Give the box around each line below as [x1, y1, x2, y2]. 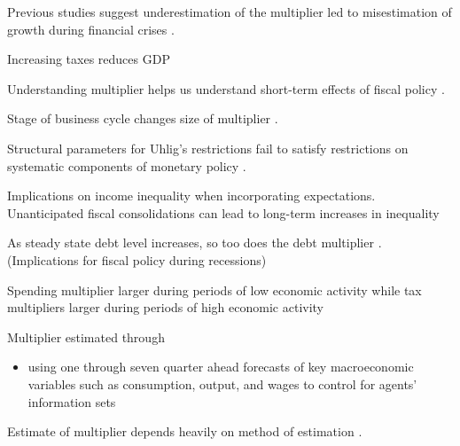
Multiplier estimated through [7, 327, 165, 346]
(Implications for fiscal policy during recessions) [7, 250, 267, 269]
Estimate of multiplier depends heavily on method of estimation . [7, 422, 363, 441]
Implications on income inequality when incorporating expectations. [7, 186, 376, 205]
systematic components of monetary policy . [7, 156, 246, 175]
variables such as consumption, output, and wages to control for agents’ [27, 374, 417, 393]
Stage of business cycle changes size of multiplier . [7, 109, 278, 128]
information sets [27, 392, 116, 411]
